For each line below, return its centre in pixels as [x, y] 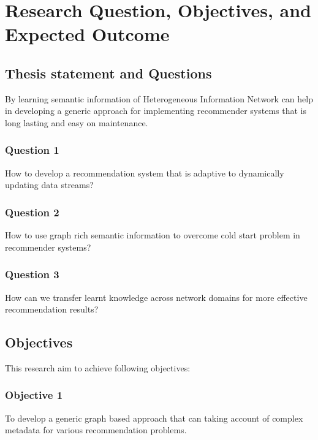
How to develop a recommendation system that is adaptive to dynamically [145, 173]
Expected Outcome [87, 34]
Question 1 [32, 150]
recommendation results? [52, 309]
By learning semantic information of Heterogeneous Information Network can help [159, 98]
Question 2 [32, 212]
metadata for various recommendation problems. [96, 430]
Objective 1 [34, 395]
